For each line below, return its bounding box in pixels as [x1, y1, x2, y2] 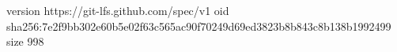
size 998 [6, 33, 44, 50]
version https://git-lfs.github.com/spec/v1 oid [6, 2, 229, 18]
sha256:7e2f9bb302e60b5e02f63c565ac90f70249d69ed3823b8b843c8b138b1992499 [6, 17, 391, 34]
